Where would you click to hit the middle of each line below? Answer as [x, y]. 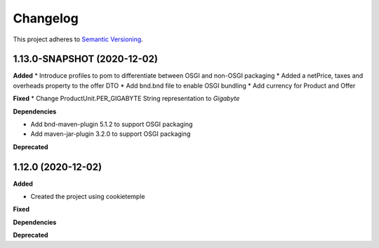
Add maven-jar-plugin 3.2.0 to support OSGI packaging [111, 134]
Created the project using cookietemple [88, 197]
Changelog [46, 18]
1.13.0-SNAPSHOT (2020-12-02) [85, 59]
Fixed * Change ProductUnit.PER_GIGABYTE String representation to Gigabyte [126, 99]
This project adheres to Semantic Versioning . [78, 39]
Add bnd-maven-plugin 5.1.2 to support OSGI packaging [112, 124]
